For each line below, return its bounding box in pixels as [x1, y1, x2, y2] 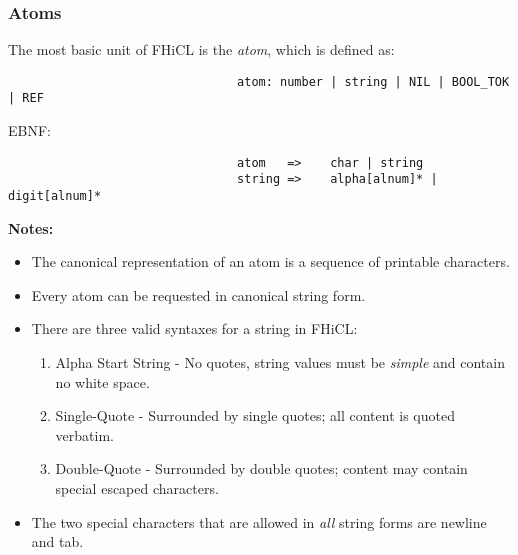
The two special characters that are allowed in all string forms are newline [31, 511, 487, 532]
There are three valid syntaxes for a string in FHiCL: [31, 318, 358, 339]
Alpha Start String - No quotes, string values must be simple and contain [55, 352, 505, 373]
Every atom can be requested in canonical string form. [31, 284, 366, 305]
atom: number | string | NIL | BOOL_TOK [237, 74, 510, 89]
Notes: [8, 217, 54, 238]
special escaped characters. [55, 478, 219, 499]
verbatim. [55, 424, 114, 445]
